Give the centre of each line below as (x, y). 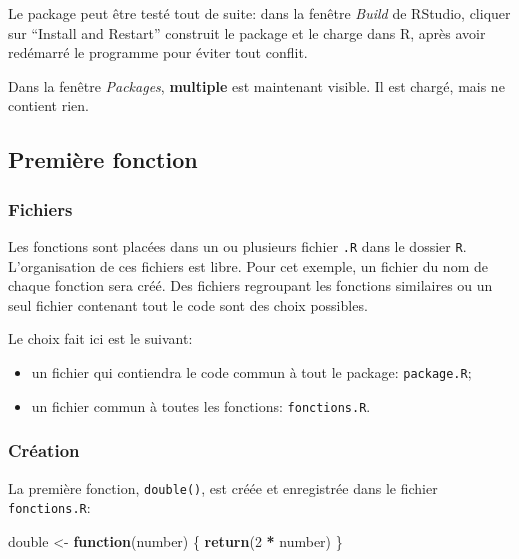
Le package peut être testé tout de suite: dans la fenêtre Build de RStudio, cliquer (259, 13)
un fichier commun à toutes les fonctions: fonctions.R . (201, 405)
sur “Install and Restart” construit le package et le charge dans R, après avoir (247, 32)
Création (44, 450)
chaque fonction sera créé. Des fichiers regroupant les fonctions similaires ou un (250, 285)
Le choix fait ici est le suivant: (100, 338)
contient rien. (48, 105)
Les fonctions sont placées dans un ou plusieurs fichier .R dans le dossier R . (237, 245)
